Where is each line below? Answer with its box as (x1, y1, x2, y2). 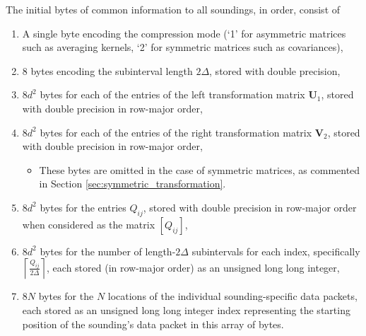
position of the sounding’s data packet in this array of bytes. (22, 316, 284, 331)
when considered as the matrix (22, 216, 155, 231)
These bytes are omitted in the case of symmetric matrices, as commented (39, 162, 360, 177)
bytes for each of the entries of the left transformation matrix (40, 87, 305, 102)
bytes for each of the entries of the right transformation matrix (40, 124, 312, 139)
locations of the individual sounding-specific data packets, (107, 289, 358, 303)
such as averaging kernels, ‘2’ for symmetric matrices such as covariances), (22, 40, 343, 54)
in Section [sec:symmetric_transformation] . (39, 176, 226, 191)
